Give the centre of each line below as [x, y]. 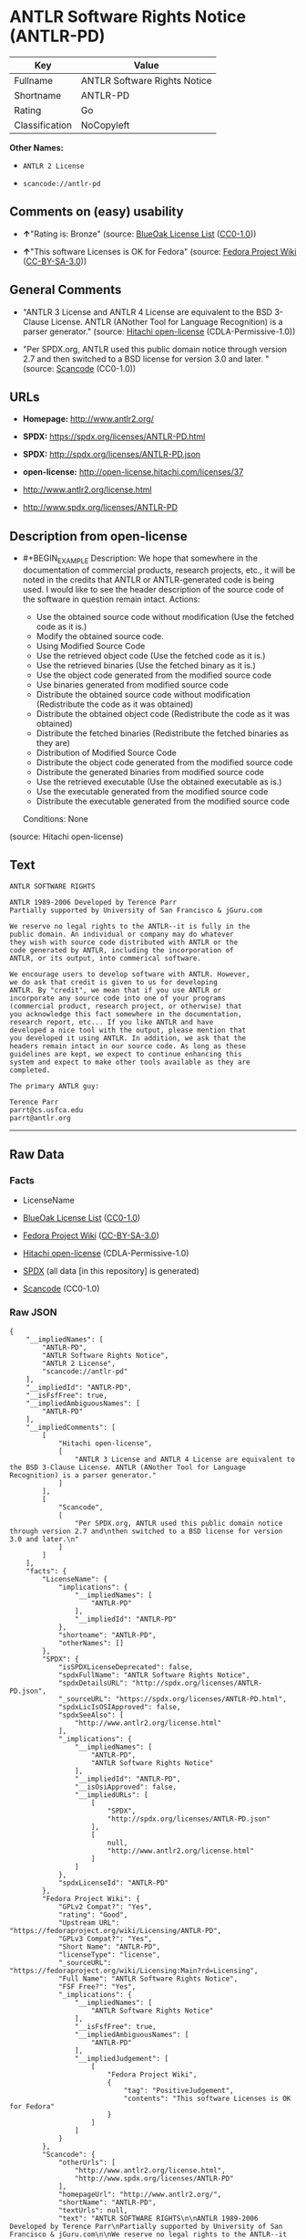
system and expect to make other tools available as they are [130, 1062]
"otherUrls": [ [87, 2162]
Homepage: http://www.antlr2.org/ [88, 419]
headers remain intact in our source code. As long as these [128, 1046]
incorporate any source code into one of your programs [117, 998]
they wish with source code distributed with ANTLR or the [124, 942]
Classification [43, 125]
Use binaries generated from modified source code [133, 684]
